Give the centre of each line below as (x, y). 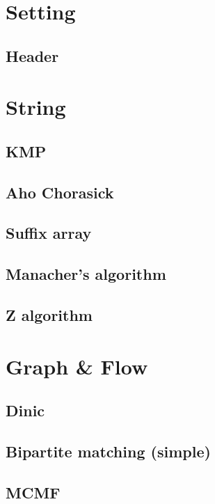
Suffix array (49, 233)
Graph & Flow (77, 366)
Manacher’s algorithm (86, 274)
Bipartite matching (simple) (108, 451)
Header (32, 55)
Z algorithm (49, 315)
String (36, 107)
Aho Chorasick (60, 192)
